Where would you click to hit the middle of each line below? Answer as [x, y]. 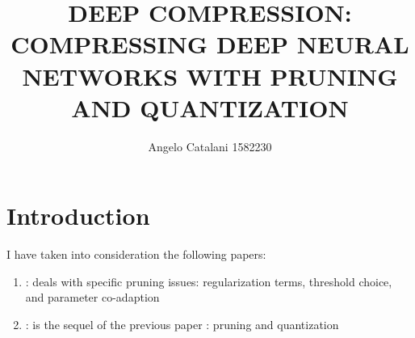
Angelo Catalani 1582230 [210, 146]
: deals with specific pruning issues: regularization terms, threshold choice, [209, 281]
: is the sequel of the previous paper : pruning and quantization [182, 324]
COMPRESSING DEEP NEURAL [210, 44]
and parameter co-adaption [92, 297]
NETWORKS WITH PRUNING [210, 76]
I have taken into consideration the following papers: [136, 254]
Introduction [78, 215]
